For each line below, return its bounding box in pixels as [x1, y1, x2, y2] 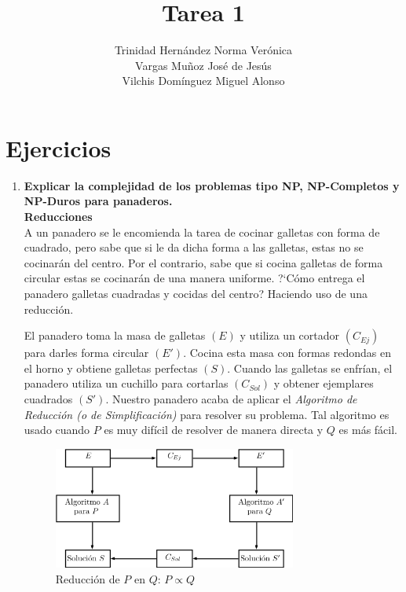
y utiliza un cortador [240, 327, 340, 344]
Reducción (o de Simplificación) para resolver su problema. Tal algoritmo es [24, 406, 390, 422]
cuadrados [24, 390, 73, 406]
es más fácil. [338, 421, 397, 438]
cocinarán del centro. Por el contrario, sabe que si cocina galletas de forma [24, 254, 383, 270]
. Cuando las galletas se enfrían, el [227, 359, 393, 376]
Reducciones [24, 208, 93, 225]
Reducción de [55, 570, 120, 586]
